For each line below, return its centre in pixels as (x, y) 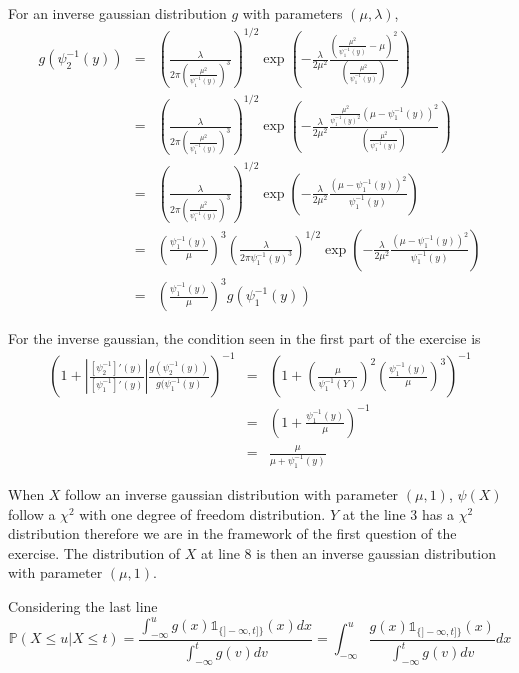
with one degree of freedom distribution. (202, 513)
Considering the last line (83, 605)
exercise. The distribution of (94, 552)
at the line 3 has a (398, 513)
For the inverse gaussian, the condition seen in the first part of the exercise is (244, 338)
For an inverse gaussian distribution (117, 13)
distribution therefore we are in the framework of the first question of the (232, 533)
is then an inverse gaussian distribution (376, 552)
